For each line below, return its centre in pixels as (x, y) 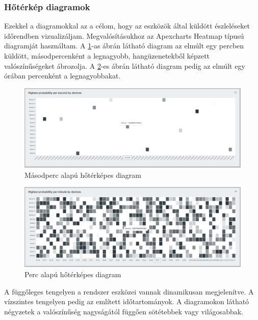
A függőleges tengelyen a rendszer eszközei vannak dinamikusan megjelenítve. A (129, 291)
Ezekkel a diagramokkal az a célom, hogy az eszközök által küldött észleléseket (127, 26)
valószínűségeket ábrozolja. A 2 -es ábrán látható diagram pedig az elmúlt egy (125, 65)
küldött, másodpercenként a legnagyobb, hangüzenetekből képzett (107, 56)
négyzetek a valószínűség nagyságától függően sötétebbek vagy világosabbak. (124, 311)
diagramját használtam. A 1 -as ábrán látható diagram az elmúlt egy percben (124, 46)
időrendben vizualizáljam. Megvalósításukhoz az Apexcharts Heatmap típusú (124, 35)
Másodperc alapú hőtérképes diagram (83, 175)
